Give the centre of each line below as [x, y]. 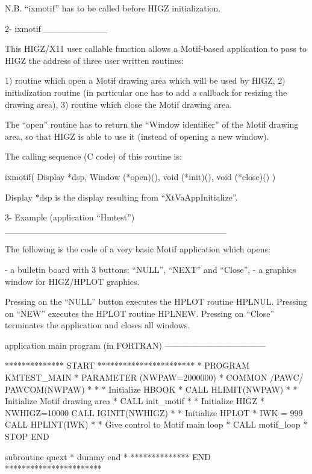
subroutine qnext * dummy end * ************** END [108, 456]
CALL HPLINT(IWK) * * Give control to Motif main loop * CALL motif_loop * [156, 424]
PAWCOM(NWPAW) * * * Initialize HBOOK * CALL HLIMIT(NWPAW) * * [151, 389]
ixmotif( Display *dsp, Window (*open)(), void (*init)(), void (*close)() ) [140, 176]
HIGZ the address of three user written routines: [95, 60]
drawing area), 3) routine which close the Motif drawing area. [119, 104]
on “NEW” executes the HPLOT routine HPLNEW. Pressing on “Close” [140, 313]
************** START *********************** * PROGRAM [127, 365]
